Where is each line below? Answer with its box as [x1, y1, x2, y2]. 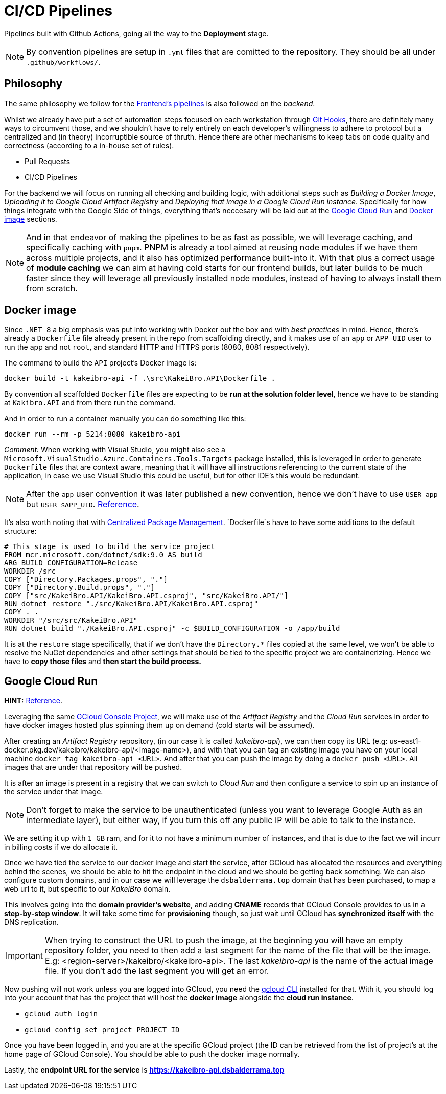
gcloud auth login [25, 1010, 98, 1018]
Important [6, 950, 43, 961]
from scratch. [26, 283, 78, 293]
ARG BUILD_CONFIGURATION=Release [4, 559, 138, 567]
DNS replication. [4, 918, 59, 927]
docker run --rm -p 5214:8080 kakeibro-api [4, 430, 181, 439]
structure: [4, 527, 37, 536]
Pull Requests [25, 156, 71, 166]
